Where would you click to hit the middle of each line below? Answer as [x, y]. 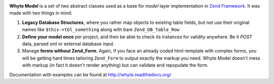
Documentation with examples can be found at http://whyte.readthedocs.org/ [90, 74]
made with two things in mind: [41, 13]
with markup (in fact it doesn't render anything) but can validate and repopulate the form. [115, 65]
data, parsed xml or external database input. [68, 44]
